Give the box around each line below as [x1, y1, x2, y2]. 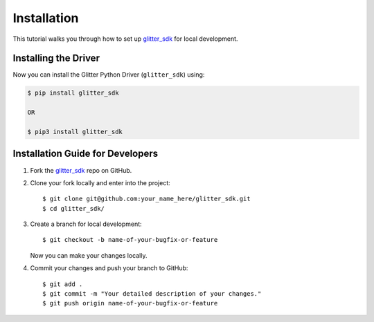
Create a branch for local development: [30, 220, 142, 228]
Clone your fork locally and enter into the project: [30, 178, 171, 187]
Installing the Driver [12, 53, 100, 64]
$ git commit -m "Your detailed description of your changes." [42, 290, 262, 298]
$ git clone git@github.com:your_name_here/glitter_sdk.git [42, 195, 251, 203]
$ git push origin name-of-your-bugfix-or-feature [42, 299, 218, 307]
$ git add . [42, 280, 83, 288]
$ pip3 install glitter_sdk [27, 128, 123, 135]
